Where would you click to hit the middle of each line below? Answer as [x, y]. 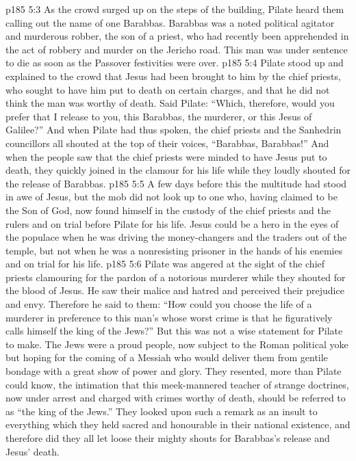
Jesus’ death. [33, 451]
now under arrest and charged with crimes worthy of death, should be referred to [176, 398]
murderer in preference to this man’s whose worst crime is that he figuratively [169, 317]
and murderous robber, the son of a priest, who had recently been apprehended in [177, 36]
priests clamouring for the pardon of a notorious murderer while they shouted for [176, 277]
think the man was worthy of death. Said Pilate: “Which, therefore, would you [170, 103]
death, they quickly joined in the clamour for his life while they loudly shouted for [178, 170]
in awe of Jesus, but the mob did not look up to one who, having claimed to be [171, 197]
